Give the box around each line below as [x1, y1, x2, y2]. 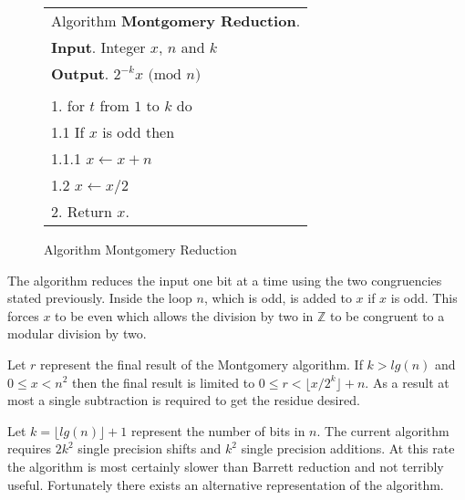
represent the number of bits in [131, 421, 305, 440]
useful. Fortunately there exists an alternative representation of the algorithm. [7, 474, 444, 494]
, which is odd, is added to [203, 288, 352, 307]
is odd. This [390, 288, 458, 307]
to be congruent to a [329, 306, 445, 325]
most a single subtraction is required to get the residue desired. [7, 391, 360, 410]
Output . [51, 63, 109, 84]
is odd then [102, 121, 175, 142]
